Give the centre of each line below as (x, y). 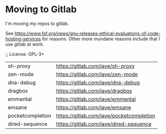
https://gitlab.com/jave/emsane (93, 107)
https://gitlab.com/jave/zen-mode (97, 74)
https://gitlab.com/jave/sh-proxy (95, 66)
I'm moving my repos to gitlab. (37, 23)
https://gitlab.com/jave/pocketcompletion (106, 116)
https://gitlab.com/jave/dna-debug (98, 83)
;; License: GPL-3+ (25, 54)
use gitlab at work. (25, 44)
